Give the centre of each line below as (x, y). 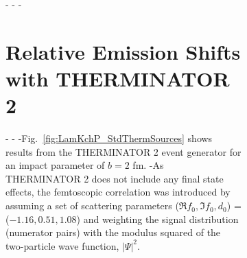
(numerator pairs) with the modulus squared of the (113, 232)
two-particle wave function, (62, 245)
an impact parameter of (55, 165)
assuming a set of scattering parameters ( (92, 206)
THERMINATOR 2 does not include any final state (115, 178)
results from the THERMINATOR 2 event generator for (123, 151)
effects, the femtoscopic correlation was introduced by (118, 192)
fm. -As (148, 165)
